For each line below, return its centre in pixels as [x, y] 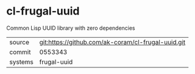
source [19, 42]
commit [20, 52]
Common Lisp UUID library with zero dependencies [71, 28]
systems [21, 62]
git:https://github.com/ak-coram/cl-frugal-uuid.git [112, 42]
